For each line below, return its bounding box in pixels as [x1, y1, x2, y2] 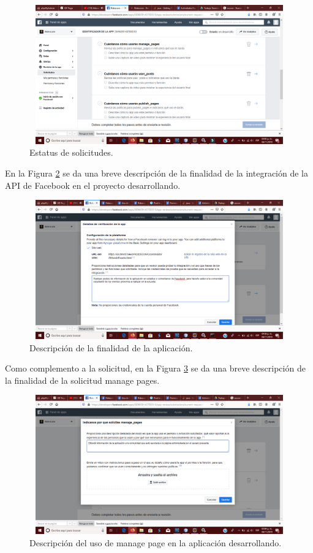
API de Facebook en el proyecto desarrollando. [5, 178, 181, 191]
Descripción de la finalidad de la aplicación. [29, 341, 193, 354]
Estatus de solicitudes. [29, 146, 113, 159]
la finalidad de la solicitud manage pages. [5, 373, 160, 386]
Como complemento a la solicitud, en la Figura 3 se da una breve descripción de [5, 362, 306, 375]
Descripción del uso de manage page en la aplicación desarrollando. [29, 536, 282, 549]
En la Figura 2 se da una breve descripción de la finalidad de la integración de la [5, 166, 309, 179]
